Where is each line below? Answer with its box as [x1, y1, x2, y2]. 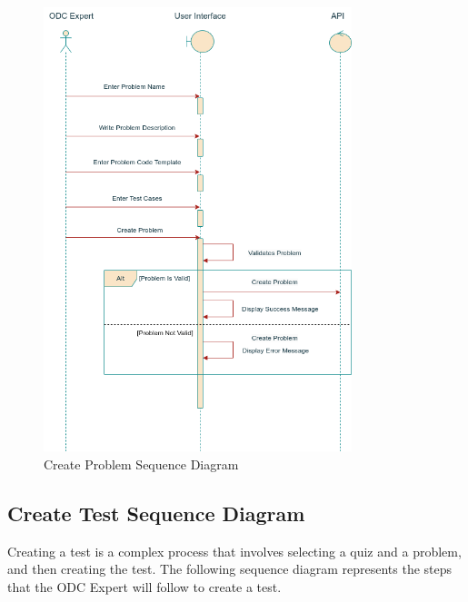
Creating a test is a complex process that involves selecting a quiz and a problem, [7, 541, 462, 560]
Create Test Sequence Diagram [7, 499, 305, 528]
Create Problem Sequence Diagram [44, 455, 239, 474]
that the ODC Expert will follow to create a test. [7, 577, 282, 597]
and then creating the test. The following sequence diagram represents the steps [7, 559, 453, 578]
